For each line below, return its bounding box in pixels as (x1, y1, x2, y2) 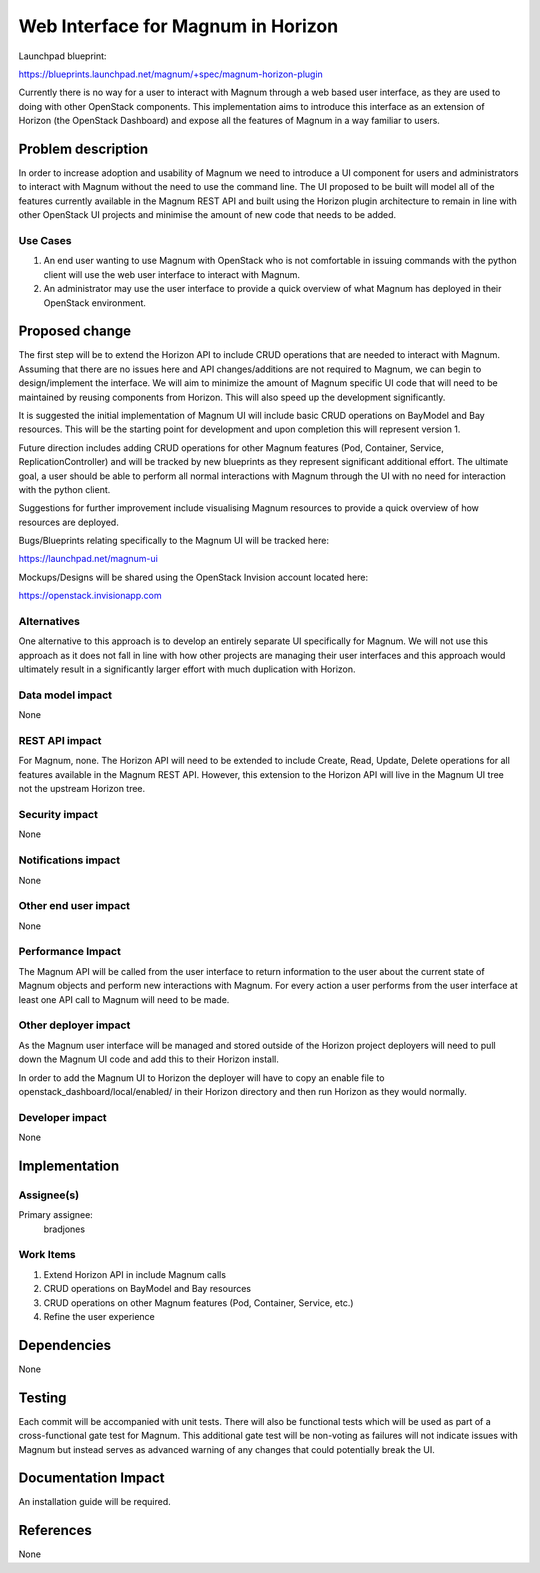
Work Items (18, 1248, 76, 1262)
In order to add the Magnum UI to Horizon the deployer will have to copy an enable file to (18, 1071, 385, 1084)
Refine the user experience (43, 1310, 155, 1322)
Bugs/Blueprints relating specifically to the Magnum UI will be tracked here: (18, 535, 330, 547)
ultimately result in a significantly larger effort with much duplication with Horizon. (18, 663, 356, 675)
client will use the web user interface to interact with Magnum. (43, 268, 300, 280)
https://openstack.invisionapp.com (18, 590, 162, 602)
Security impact (18, 808, 99, 822)
